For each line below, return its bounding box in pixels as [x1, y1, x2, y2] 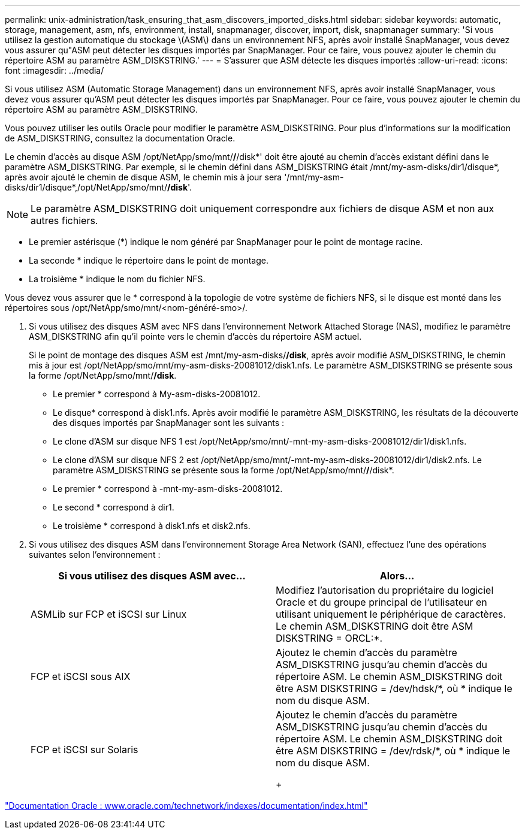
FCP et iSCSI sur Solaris [31, 744, 138, 756]
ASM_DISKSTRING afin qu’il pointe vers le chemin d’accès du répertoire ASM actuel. [29, 331, 362, 342]
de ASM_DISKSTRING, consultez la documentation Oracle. [5, 133, 236, 143]
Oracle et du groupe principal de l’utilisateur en [276, 596, 487, 608]
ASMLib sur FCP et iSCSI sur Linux [31, 608, 187, 620]
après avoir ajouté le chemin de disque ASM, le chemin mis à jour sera [5, 172, 282, 182]
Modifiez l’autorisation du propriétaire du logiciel [276, 584, 494, 596]
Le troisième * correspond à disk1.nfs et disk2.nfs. [53, 521, 251, 531]
